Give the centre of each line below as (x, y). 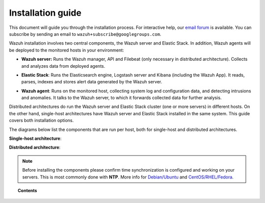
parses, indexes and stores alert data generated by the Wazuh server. (92, 82)
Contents (27, 190)
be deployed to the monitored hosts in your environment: (66, 50)
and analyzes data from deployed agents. (63, 66)
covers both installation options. (41, 121)
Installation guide (45, 13)
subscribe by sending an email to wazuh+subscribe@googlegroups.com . (85, 34)
